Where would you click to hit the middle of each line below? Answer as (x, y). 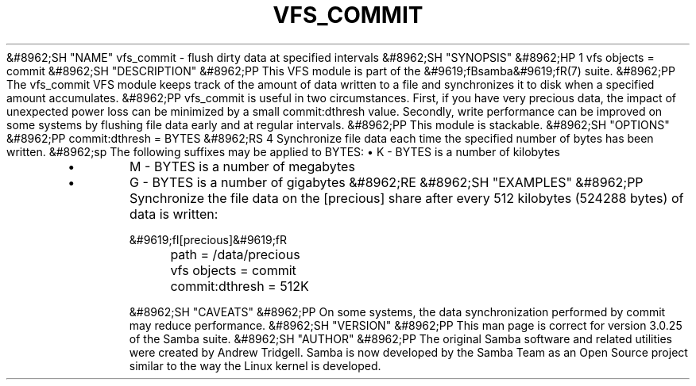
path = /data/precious (235, 254)
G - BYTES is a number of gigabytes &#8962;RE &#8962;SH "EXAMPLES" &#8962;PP (387, 182)
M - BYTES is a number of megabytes (242, 166)
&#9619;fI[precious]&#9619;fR (208, 239)
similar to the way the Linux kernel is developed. (255, 365)
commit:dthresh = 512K (240, 286)
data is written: (174, 214)
